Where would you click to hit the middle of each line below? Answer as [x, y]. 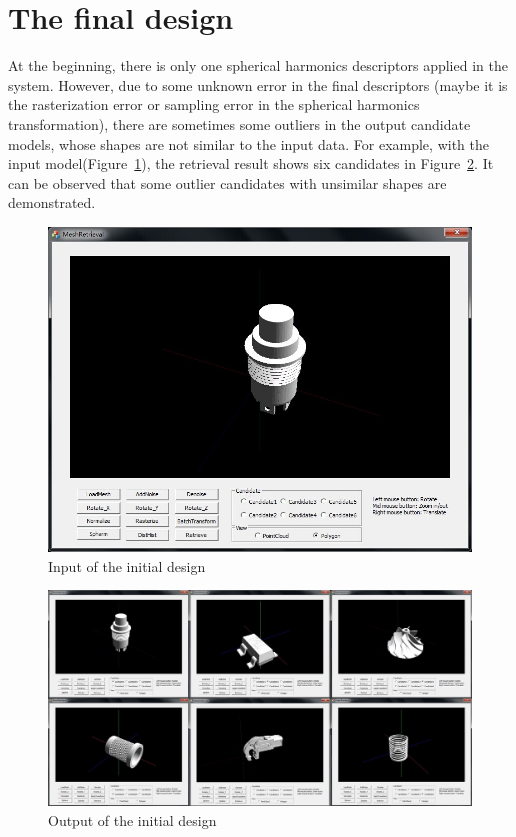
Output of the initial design [132, 819]
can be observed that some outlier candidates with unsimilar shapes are [227, 182]
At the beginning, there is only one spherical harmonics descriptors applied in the [258, 65]
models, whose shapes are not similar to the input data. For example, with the [248, 143]
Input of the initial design [127, 565]
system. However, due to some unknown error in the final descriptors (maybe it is [258, 84]
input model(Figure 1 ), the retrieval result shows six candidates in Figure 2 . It [251, 163]
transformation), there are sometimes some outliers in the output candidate [239, 123]
